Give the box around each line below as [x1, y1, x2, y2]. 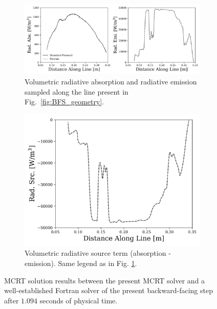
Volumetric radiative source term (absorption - [25, 248, 171, 258]
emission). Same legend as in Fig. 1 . [25, 257, 137, 268]
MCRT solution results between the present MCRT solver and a [4, 275, 205, 285]
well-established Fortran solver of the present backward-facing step [4, 285, 213, 296]
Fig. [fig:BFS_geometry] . [25, 96, 104, 107]
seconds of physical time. [39, 295, 118, 305]
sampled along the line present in [25, 86, 128, 97]
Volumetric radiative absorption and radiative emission [25, 76, 197, 86]
